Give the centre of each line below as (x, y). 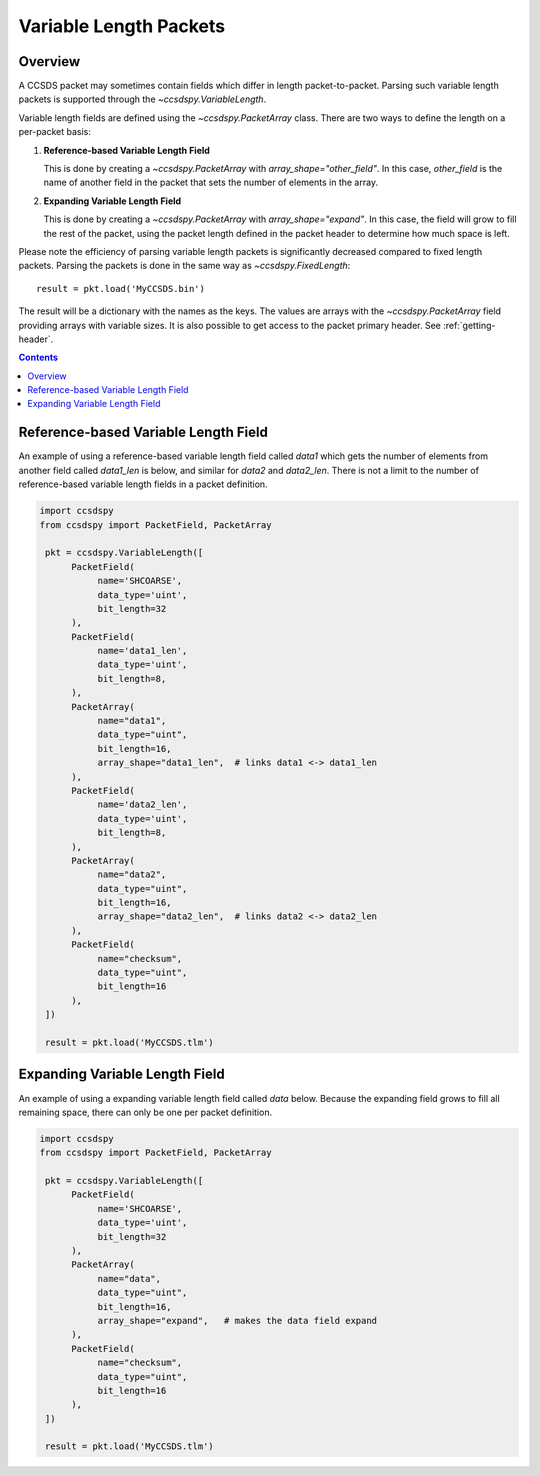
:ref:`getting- (469, 325)
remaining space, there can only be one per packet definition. (145, 1112)
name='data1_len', (142, 651)
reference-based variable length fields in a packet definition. (143, 484)
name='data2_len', (142, 804)
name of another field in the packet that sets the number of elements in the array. (211, 182)
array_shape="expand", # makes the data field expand (237, 1320)
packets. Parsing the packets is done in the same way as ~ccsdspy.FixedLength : (184, 266)
